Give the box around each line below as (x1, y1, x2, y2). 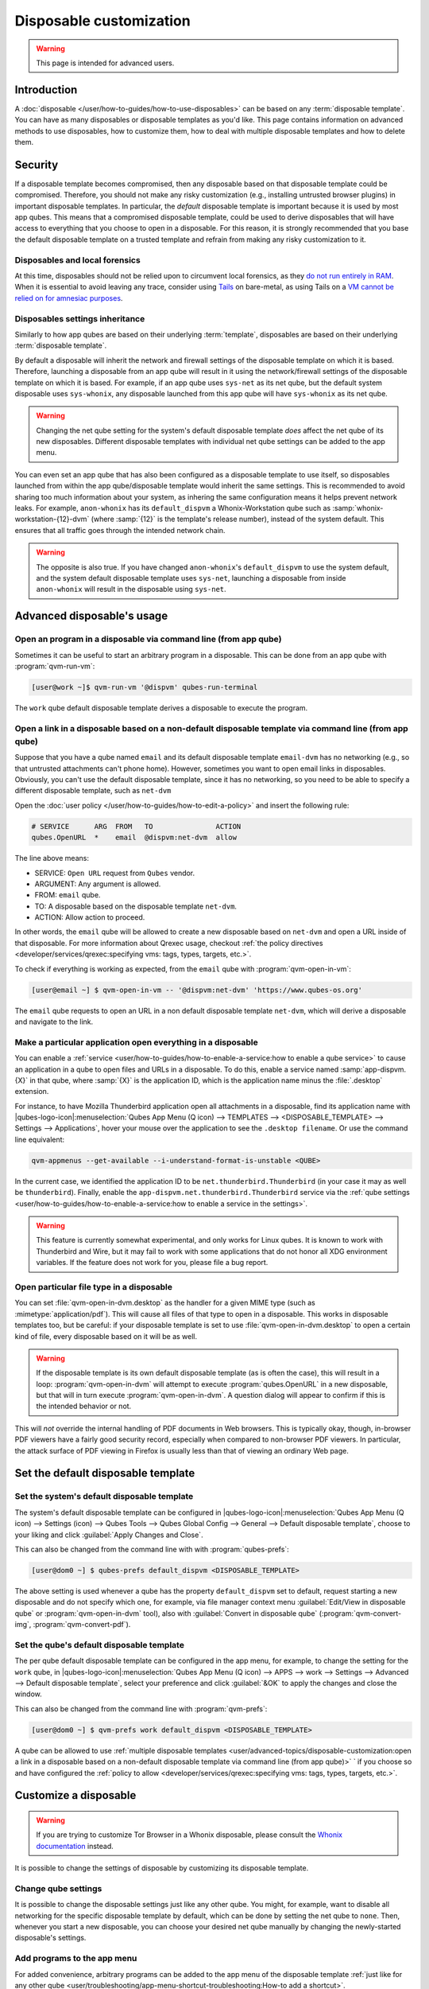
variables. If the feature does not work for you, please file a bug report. (36, 1258, 269, 1267)
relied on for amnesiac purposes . (14, 293, 123, 302)
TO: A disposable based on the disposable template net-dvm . (34, 901, 238, 911)
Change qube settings (14, 1882, 102, 1894)
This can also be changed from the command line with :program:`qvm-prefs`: (14, 1703, 268, 1714)
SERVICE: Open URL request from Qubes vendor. (34, 868, 195, 878)
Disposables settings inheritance (14, 313, 145, 324)
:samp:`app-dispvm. (340, 1065, 407, 1074)
